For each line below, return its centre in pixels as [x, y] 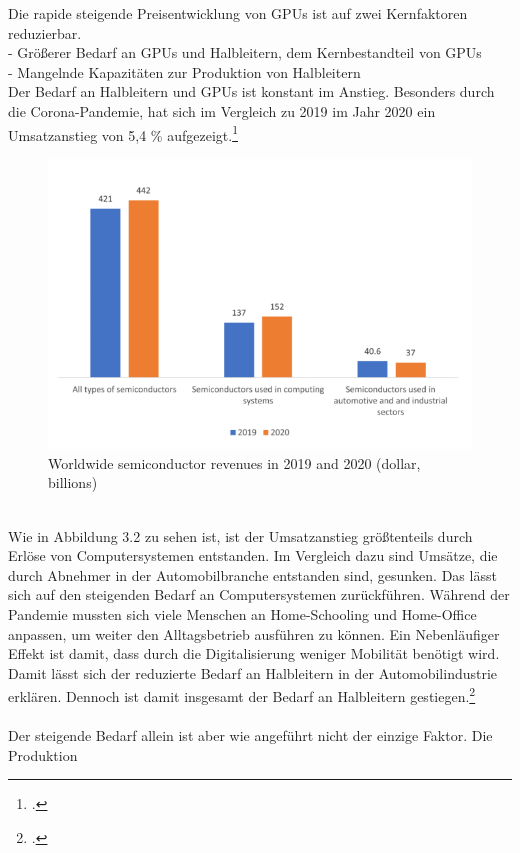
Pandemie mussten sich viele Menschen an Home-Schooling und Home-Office [242, 614]
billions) [73, 482]
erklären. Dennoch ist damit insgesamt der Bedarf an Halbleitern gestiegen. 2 [242, 695]
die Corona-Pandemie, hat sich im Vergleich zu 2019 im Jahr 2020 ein [222, 110]
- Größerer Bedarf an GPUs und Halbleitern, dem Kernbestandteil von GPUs [245, 52]
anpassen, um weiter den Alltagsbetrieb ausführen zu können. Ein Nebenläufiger [254, 633]
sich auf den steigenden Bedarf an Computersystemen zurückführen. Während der [259, 594]
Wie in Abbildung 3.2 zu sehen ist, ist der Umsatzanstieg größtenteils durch [240, 535]
